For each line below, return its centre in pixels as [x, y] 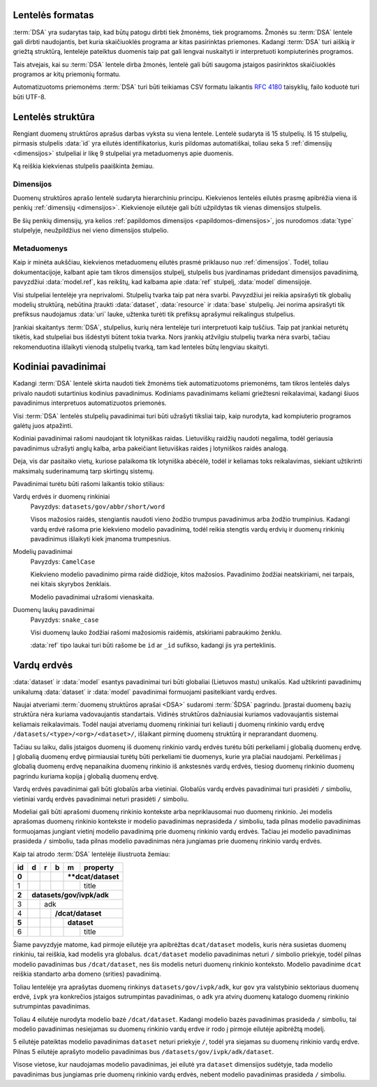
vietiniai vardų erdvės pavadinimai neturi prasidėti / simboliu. [101, 799]
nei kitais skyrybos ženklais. [71, 584]
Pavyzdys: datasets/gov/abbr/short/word [98, 506]
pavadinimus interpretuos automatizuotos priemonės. [90, 403]
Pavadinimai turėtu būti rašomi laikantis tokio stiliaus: [89, 483]
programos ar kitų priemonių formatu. [67, 74]
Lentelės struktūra [54, 116]
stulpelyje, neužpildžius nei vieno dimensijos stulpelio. [91, 230]
